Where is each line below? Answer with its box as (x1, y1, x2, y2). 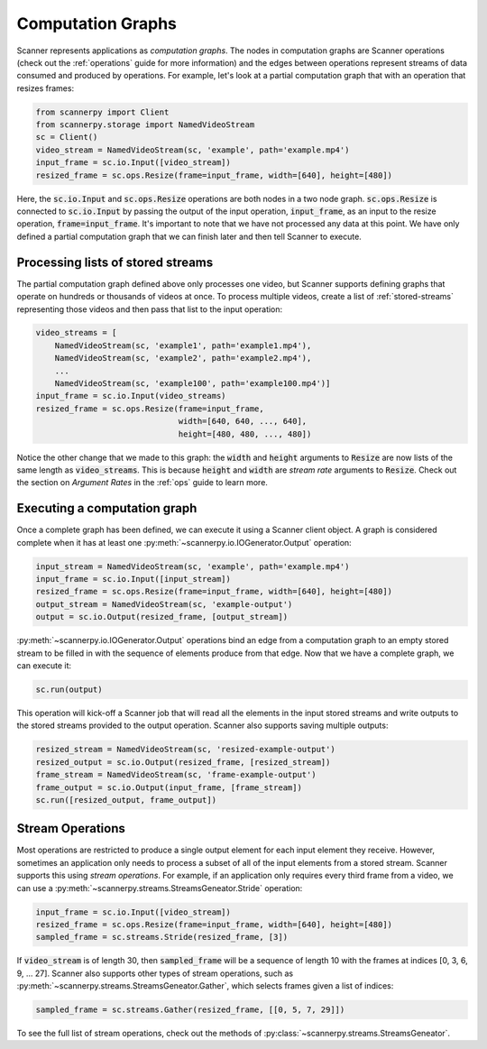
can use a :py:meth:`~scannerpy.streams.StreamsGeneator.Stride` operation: (16, 882, 303, 893)
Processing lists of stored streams (16, 254, 214, 270)
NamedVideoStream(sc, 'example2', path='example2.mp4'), (54, 353, 312, 363)
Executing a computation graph (16, 501, 198, 516)
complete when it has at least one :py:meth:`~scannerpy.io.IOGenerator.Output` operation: (16, 537, 352, 548)
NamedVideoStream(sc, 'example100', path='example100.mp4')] (54, 379, 331, 389)
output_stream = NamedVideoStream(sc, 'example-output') (35, 599, 293, 609)
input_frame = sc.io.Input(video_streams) (35, 391, 226, 401)
